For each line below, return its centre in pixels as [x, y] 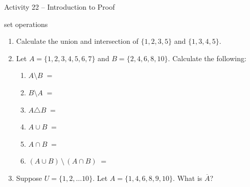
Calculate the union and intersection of [77, 41]
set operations [26, 24]
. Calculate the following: [207, 58]
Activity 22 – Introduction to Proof [60, 7]
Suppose [29, 178]
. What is [188, 178]
